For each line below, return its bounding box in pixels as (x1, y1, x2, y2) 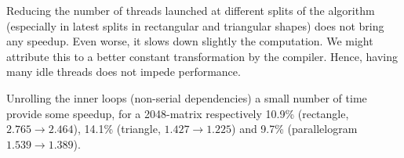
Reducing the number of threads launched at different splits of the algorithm (6, 2, 375, 18)
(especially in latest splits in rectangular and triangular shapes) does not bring (6, 17, 384, 34)
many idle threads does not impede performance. (6, 63, 241, 80)
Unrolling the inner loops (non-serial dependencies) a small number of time (6, 89, 367, 106)
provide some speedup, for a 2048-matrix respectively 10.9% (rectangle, (6, 105, 349, 121)
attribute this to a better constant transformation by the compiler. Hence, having (6, 48, 398, 64)
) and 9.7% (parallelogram (231, 120, 358, 137)
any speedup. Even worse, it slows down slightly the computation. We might (6, 33, 373, 49)
